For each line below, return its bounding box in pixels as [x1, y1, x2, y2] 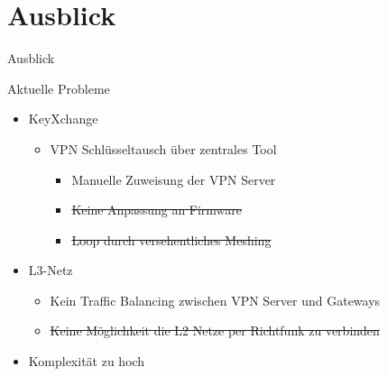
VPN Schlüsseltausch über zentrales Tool [50, 139, 277, 158]
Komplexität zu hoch [28, 352, 145, 371]
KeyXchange [28, 109, 98, 128]
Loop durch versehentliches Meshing [71, 230, 272, 249]
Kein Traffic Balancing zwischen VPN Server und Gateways [50, 290, 381, 309]
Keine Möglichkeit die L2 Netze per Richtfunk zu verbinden [50, 321, 380, 340]
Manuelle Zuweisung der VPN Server [71, 170, 276, 188]
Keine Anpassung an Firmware [71, 200, 243, 219]
